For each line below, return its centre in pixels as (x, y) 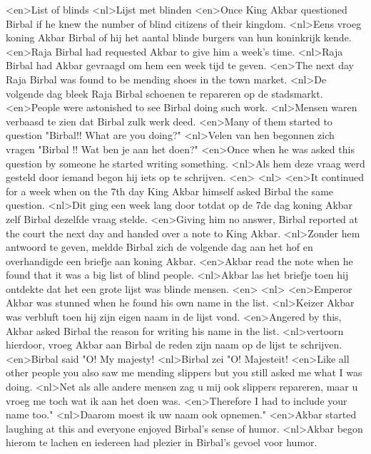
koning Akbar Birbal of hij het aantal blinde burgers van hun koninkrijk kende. (179, 37)
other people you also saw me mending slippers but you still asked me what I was (184, 372)
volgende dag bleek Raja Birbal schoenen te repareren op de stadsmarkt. (164, 93)
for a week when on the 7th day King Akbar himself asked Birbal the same (170, 191)
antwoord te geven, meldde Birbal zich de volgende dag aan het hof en (159, 247)
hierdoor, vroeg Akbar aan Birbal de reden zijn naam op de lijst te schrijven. (174, 345)
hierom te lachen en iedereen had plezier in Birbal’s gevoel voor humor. (162, 442)
